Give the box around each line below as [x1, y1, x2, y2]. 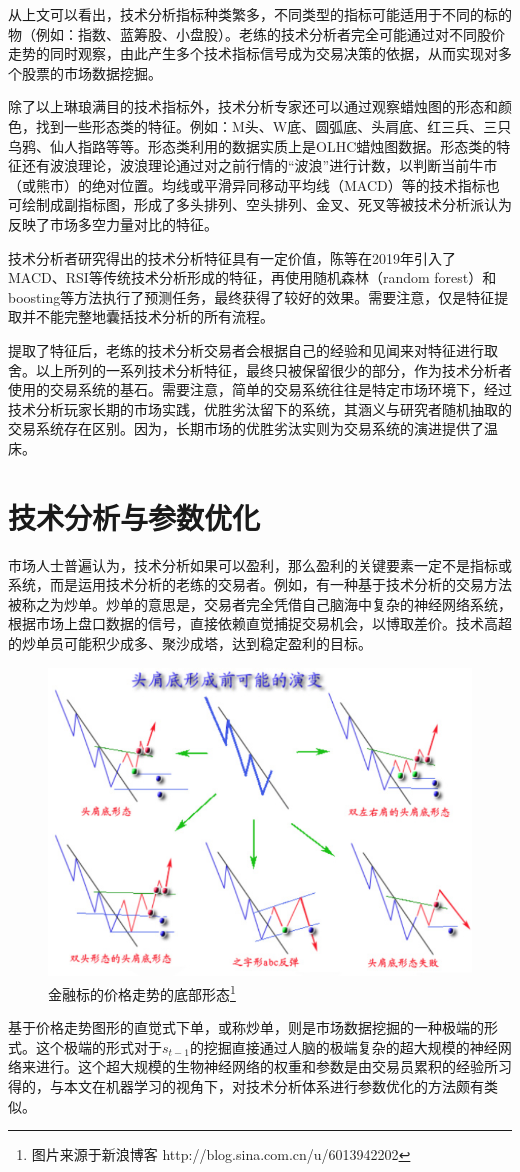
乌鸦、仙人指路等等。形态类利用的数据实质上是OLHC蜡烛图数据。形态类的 [8, 135, 497, 156]
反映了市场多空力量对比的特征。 [8, 213, 218, 234]
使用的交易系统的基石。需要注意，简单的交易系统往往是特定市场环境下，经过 [8, 379, 512, 400]
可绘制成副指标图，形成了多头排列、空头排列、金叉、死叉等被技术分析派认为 [8, 194, 512, 215]
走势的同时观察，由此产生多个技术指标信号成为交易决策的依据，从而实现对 [8, 43, 498, 64]
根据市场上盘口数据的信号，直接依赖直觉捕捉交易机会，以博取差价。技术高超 [8, 613, 512, 634]
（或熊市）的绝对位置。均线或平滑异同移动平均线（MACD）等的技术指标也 [8, 174, 500, 195]
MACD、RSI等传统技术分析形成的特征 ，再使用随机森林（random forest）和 [8, 267, 497, 288]
